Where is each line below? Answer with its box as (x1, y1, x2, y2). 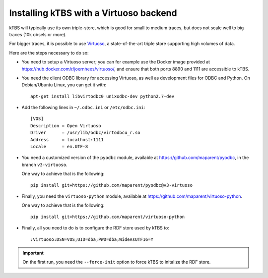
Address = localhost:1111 (30, 137, 104, 142)
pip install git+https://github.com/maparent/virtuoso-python (30, 214, 185, 220)
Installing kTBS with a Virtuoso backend (9, 7, 177, 18)
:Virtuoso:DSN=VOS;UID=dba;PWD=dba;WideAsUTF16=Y (30, 236, 154, 242)
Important (22, 250, 44, 256)
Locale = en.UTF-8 (30, 144, 88, 150)
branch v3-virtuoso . (21, 162, 67, 167)
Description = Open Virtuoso (30, 123, 101, 128)
